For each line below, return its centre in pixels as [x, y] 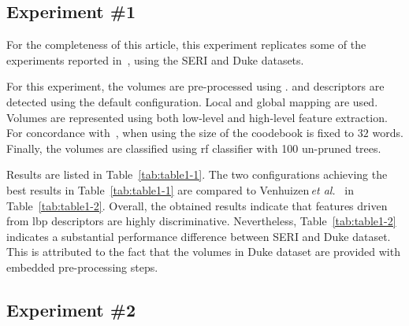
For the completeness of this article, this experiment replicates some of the [186, 44]
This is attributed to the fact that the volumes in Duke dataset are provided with [203, 252]
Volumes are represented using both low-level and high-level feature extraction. [197, 117]
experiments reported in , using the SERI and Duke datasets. [155, 59]
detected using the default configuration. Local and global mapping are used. [192, 101]
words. [388, 133]
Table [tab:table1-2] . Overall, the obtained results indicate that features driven [197, 205]
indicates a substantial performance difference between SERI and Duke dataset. [199, 236]
